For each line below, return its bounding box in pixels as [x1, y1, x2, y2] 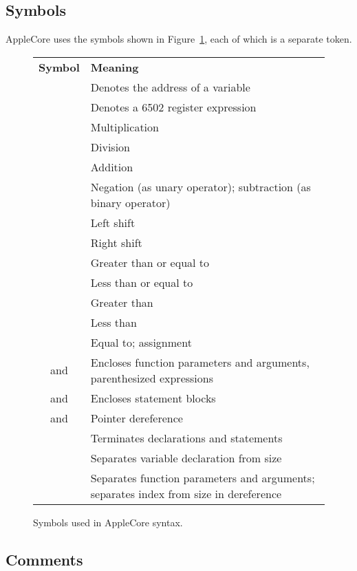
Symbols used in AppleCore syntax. [33, 515, 183, 529]
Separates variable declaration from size [90, 449, 282, 466]
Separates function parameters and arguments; [90, 469, 315, 486]
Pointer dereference [90, 409, 183, 426]
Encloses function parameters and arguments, [90, 354, 310, 370]
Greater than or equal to [90, 254, 210, 270]
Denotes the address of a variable [90, 78, 250, 95]
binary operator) [90, 194, 171, 211]
